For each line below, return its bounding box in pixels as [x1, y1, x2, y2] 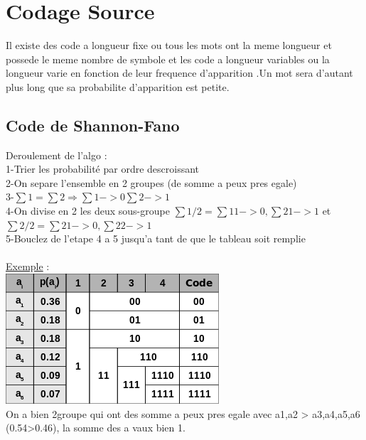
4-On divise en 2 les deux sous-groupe [6, 203, 170, 218]
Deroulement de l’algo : [6, 147, 107, 162]
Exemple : [6, 259, 50, 274]
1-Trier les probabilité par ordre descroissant [6, 161, 200, 176]
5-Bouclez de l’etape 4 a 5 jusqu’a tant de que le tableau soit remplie [6, 231, 306, 246]
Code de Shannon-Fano [6, 114, 180, 136]
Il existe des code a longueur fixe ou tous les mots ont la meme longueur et [6, 38, 332, 53]
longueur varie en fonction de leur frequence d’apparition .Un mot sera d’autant [6, 65, 353, 80]
